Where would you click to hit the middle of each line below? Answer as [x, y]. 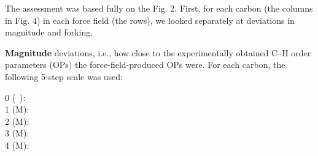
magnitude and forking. [49, 32]
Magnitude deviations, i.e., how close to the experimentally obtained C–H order [158, 52]
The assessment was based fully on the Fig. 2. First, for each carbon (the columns [159, 8]
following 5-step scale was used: [64, 76]
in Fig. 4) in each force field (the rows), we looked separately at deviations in [150, 20]
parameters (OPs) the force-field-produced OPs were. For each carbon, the [145, 65]
